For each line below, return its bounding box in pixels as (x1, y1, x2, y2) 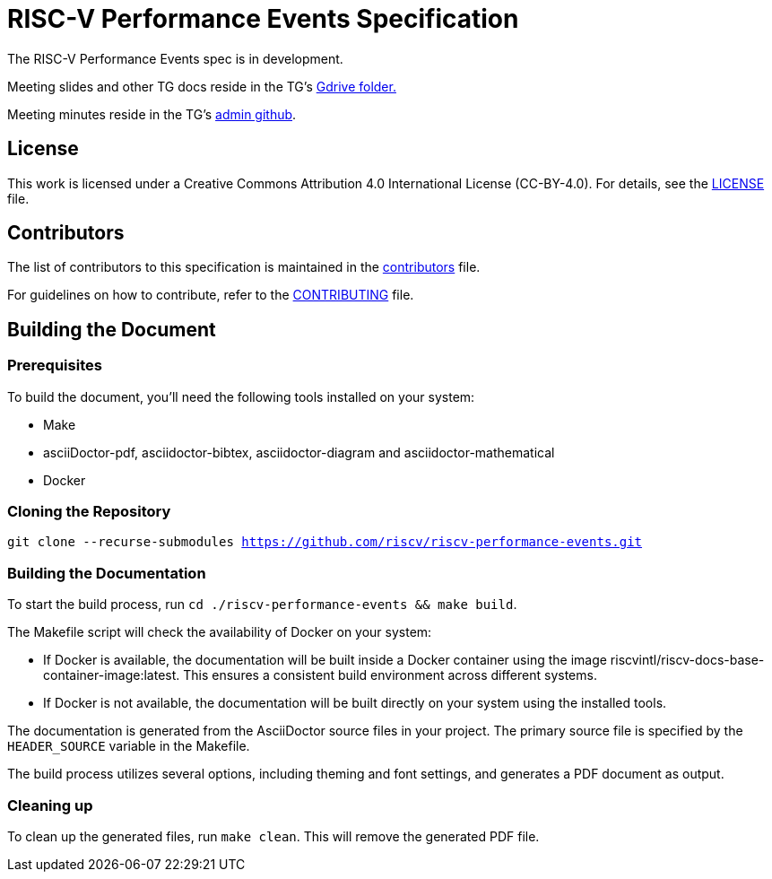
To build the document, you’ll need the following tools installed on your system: (7, 388, 475, 405)
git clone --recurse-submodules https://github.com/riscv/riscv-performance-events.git (7, 535, 643, 550)
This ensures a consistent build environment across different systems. (183, 667, 597, 683)
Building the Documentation (7, 563, 206, 582)
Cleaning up (7, 796, 93, 814)
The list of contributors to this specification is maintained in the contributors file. (7, 259, 481, 275)
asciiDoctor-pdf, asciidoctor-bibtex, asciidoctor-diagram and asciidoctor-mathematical (43, 444, 555, 460)
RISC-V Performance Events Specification (7, 4, 519, 34)
